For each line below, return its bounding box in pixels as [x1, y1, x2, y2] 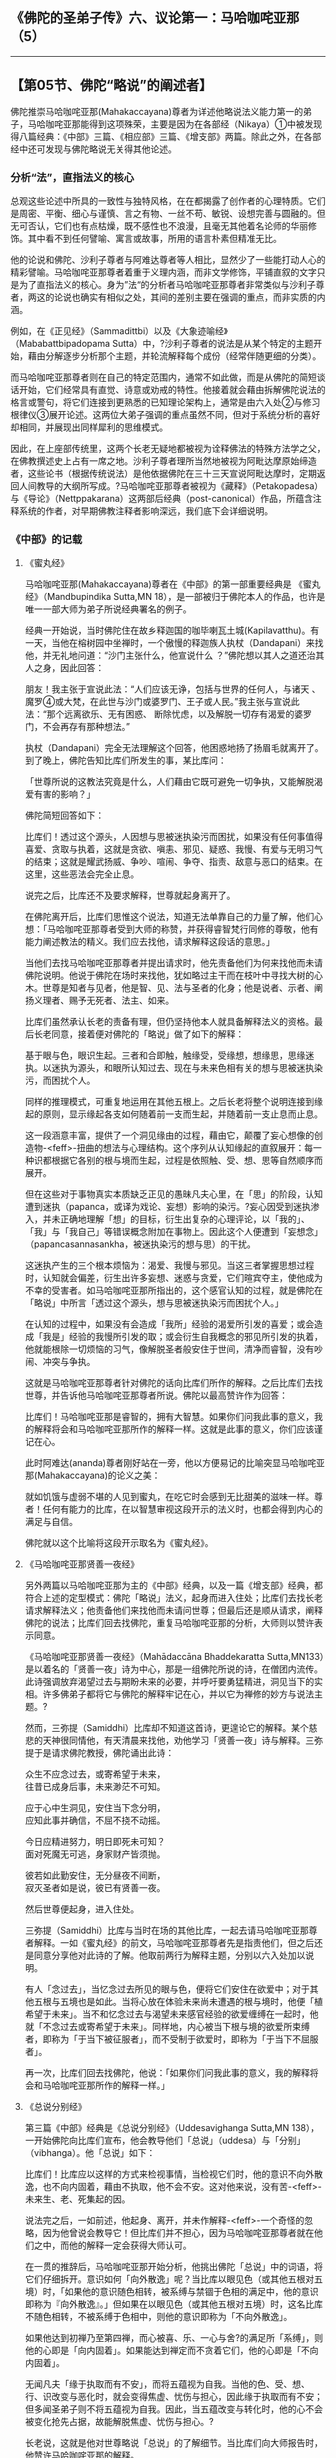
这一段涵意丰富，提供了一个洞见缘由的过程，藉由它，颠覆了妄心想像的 [24, 1129, 315, 1142]
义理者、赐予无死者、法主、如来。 [33, 994, 175, 1007]
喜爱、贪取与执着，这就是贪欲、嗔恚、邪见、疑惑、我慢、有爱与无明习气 [24, 843, 323, 855]
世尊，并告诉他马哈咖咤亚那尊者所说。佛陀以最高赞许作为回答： [24, 1389, 288, 1402]
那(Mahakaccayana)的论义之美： [24, 1469, 161, 1482]
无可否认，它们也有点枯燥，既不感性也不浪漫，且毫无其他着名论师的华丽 [10, 219, 308, 232]
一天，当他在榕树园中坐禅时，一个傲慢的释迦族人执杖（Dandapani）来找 [24, 637, 324, 649]
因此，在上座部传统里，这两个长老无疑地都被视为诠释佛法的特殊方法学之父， [10, 442, 326, 454]
